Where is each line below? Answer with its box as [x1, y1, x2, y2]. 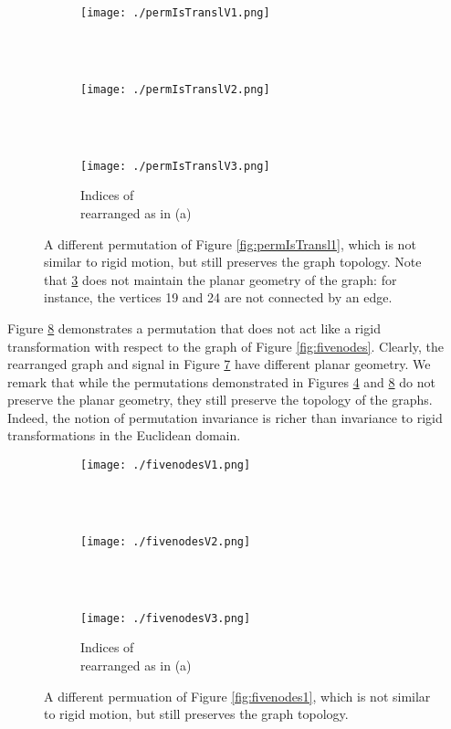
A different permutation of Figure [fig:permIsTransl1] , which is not [44, 234, 416, 253]
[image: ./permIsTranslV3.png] [80, 159, 270, 173]
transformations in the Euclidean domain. [7, 426, 241, 445]
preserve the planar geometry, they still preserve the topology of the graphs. [7, 390, 433, 409]
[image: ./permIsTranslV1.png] [80, 6, 270, 19]
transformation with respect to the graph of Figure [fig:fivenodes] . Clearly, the [7, 336, 444, 355]
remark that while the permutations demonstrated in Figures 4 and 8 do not [7, 372, 435, 391]
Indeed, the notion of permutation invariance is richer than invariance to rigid [7, 407, 443, 427]
